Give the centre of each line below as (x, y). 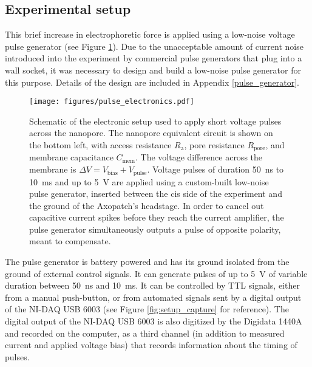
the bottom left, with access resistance (100, 145)
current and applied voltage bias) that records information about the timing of (151, 345)
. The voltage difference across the (199, 157)
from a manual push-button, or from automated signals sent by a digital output (153, 297)
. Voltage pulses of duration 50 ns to (215, 169)
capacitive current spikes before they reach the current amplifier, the (157, 217)
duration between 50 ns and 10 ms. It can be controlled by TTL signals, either (152, 285)
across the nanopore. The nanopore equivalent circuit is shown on (151, 133)
